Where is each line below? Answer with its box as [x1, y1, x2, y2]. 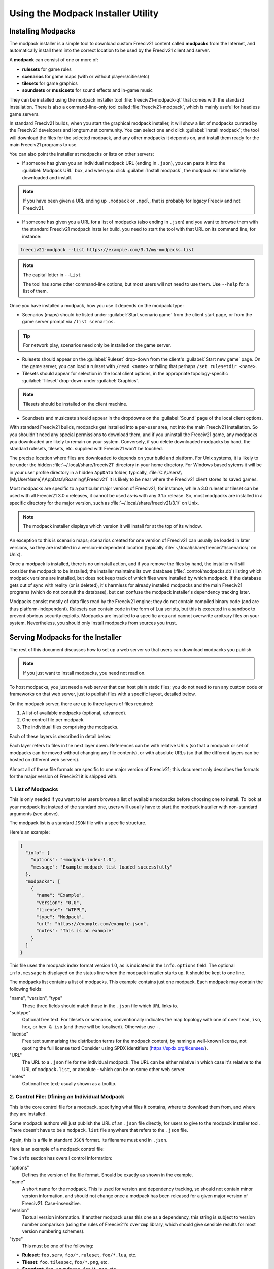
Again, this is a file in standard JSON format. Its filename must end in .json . [9, 1137, 168, 1143]
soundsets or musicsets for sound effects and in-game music [22, 87, 153, 93]
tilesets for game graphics [22, 80, 78, 86]
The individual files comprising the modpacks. [22, 724, 119, 730]
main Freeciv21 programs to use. [9, 142, 78, 148]
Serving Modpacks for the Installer [9, 633, 122, 642]
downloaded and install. [22, 174, 72, 180]
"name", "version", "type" [9, 995, 63, 1001]
